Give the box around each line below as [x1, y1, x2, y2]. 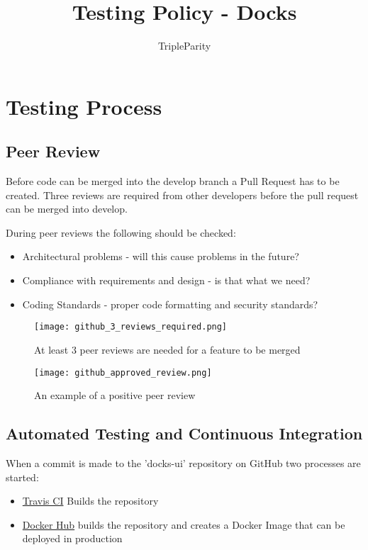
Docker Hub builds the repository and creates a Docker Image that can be [22, 517, 345, 532]
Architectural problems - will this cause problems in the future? [22, 249, 299, 264]
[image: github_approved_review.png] [34, 367, 212, 378]
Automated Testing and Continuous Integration [6, 422, 363, 444]
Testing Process [6, 91, 162, 120]
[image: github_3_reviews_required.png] [34, 322, 228, 332]
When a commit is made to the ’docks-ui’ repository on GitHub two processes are [6, 455, 361, 470]
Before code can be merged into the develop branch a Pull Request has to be [6, 174, 340, 189]
